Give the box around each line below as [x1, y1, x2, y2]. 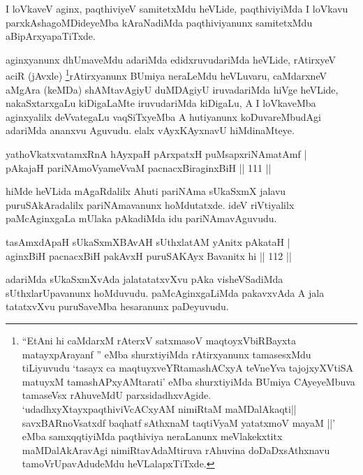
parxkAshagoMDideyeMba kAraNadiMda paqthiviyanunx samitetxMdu [6, 15, 313, 29]
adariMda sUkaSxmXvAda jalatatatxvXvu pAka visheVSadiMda [6, 272, 283, 286]
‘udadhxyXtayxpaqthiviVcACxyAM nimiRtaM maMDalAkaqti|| [22, 401, 297, 416]
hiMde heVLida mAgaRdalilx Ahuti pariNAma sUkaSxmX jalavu [6, 184, 286, 198]
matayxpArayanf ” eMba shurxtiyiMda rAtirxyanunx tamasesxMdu [22, 346, 311, 361]
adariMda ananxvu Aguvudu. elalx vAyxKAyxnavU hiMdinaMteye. [6, 123, 295, 138]
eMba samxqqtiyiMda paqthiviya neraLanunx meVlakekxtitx [22, 429, 283, 444]
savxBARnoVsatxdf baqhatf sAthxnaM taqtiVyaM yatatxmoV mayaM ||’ [22, 415, 336, 430]
